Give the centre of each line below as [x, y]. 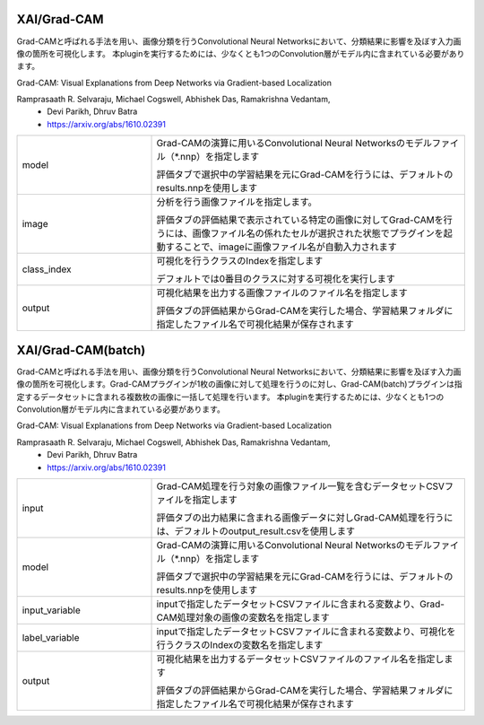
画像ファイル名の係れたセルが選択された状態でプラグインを [318, 233]
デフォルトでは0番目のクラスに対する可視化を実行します [276, 279]
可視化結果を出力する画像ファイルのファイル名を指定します [282, 293]
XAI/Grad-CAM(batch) [81, 350]
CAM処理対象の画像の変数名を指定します [243, 617]
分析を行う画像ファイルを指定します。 [237, 202]
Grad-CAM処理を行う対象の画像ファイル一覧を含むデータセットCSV [301, 486]
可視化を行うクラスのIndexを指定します [240, 261]
